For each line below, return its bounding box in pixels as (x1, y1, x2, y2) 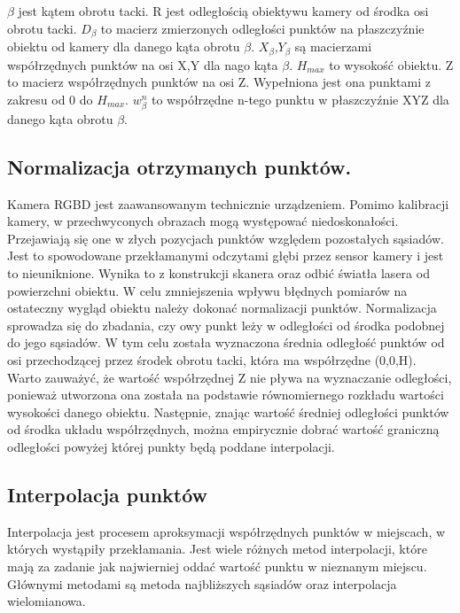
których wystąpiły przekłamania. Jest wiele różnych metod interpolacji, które (7, 539, 427, 558)
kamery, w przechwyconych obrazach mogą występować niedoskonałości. (7, 212, 399, 230)
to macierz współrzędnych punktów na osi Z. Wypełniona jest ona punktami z (7, 73, 431, 91)
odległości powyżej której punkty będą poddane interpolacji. (7, 437, 335, 455)
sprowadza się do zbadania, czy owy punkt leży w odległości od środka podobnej (7, 315, 445, 334)
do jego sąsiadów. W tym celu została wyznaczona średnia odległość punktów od (7, 333, 445, 352)
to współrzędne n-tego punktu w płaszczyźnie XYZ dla (151, 89, 449, 108)
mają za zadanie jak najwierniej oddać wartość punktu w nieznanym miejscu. (7, 556, 427, 575)
